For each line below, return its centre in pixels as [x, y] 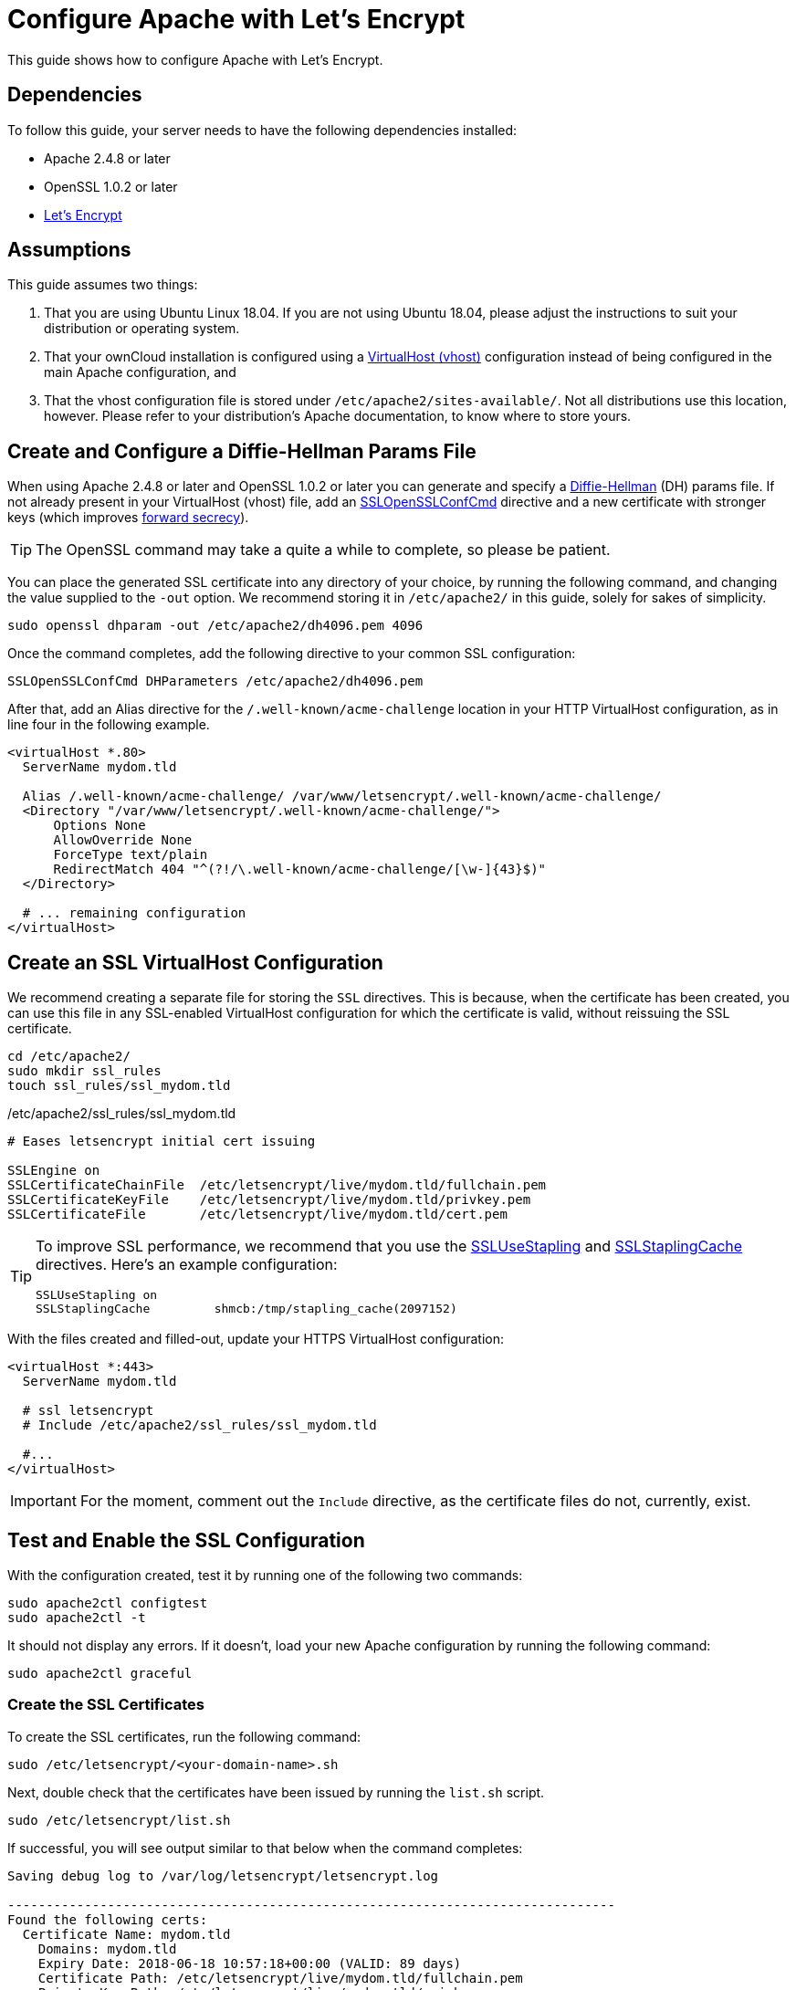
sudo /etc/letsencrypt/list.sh [119, 1820]
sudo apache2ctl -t [77, 1617]
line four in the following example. [109, 725]
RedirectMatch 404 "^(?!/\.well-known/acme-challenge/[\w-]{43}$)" [300, 869]
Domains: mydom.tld [107, 1948]
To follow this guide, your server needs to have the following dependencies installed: [262, 130]
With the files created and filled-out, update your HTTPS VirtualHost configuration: [256, 1339]
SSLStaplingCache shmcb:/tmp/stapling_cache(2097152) [246, 1309]
